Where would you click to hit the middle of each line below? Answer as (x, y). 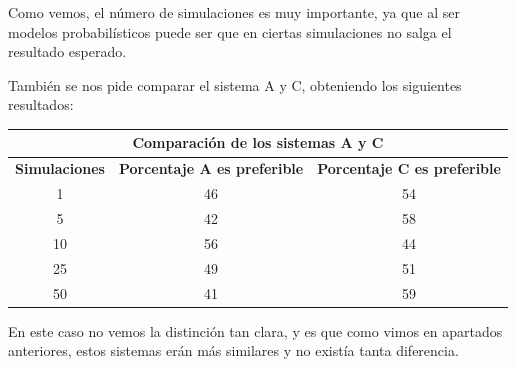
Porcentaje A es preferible (211, 168)
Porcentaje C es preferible (409, 168)
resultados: (41, 104)
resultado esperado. (67, 51)
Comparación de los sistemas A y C (258, 142)
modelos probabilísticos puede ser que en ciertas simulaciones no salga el (230, 31)
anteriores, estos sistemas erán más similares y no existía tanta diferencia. (233, 350)
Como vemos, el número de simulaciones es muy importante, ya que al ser (234, 12)
